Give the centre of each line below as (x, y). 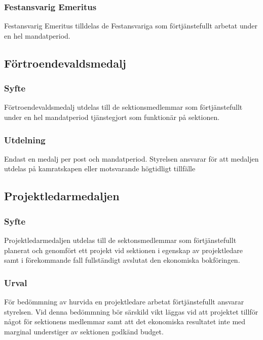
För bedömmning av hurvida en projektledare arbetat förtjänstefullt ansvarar (124, 301)
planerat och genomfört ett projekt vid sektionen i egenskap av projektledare (123, 250)
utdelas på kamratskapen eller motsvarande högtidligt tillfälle (100, 168)
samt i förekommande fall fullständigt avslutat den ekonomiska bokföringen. (122, 260)
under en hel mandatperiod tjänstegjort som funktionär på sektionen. (112, 117)
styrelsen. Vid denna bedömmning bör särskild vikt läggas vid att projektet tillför (131, 311)
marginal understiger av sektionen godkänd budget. (84, 331)
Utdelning (25, 140)
